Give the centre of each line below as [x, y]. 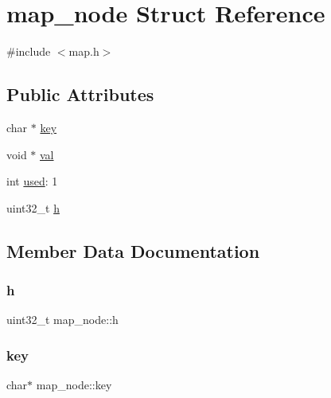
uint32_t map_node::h [62, 320]
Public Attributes [80, 94]
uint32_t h [33, 207]
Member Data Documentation [133, 250]
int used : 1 [32, 181]
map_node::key [74, 385]
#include [29, 51]
